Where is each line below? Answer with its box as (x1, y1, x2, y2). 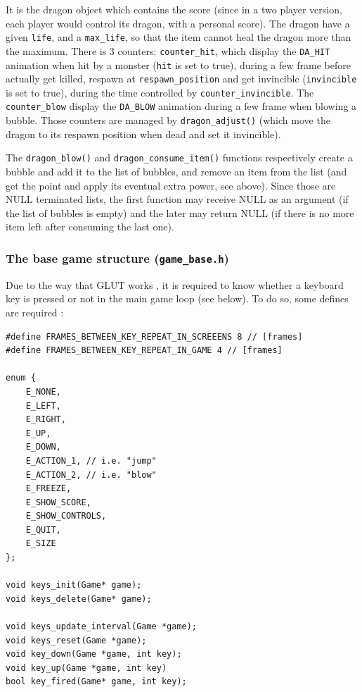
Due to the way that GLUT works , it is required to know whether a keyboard (6, 277, 344, 292)
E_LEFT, (25, 400, 61, 411)
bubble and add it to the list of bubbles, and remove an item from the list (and (6, 164, 347, 179)
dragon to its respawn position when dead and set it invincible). (6, 126, 281, 141)
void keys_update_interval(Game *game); (6, 622, 198, 632)
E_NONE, (25, 386, 61, 397)
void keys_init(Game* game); (6, 580, 142, 591)
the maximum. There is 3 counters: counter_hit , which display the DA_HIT (6, 43, 330, 58)
